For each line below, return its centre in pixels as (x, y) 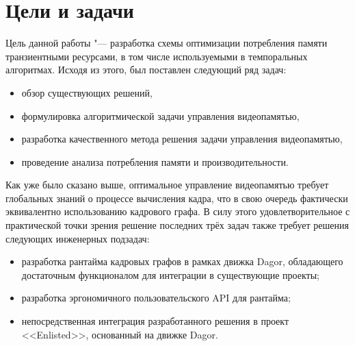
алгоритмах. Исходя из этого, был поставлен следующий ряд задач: (146, 70)
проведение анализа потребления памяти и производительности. (155, 161)
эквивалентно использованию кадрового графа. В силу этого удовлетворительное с (178, 211)
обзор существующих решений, (87, 92)
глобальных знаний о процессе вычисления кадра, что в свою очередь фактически (177, 198)
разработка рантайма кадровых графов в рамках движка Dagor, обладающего (182, 261)
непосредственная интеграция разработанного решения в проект (155, 321)
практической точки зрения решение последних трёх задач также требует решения (177, 225)
